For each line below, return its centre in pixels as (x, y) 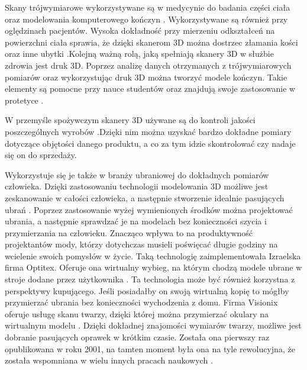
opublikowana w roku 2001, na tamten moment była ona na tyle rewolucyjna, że (150, 348)
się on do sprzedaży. (41, 155)
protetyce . (24, 100)
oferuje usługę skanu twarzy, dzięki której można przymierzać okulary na (137, 313)
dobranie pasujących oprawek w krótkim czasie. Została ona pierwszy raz (137, 337)
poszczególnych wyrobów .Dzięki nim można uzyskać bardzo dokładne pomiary (148, 131)
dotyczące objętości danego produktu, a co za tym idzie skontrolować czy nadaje (150, 143)
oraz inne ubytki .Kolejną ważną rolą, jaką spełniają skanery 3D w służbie (139, 54)
